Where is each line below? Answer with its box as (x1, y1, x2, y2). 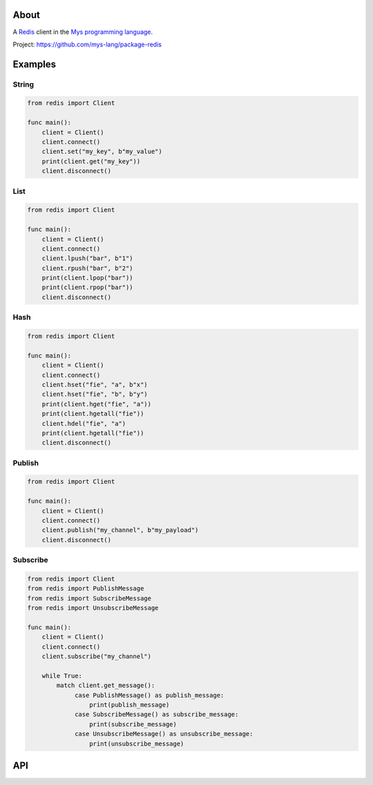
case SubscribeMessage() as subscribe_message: (75, 710, 239, 719)
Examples (12, 58, 57, 70)
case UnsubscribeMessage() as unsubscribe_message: (75, 730, 254, 738)
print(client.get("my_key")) (41, 157, 141, 165)
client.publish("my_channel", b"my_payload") (41, 526, 199, 534)
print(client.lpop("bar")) (41, 274, 134, 282)
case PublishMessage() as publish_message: (75, 691, 224, 699)
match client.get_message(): (56, 682, 155, 689)
